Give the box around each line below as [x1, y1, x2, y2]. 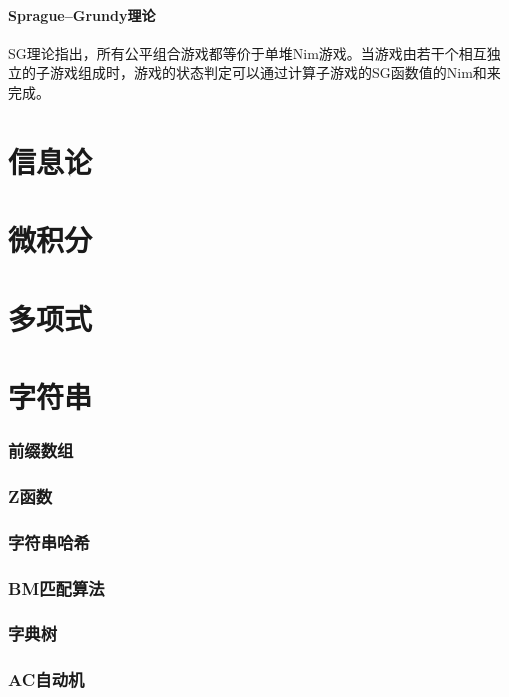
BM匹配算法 [8, 575, 105, 600]
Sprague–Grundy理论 [8, 4, 156, 25]
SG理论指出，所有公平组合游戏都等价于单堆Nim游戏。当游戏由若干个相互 [8, 42, 487, 63]
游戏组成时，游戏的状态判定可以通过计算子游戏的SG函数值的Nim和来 [49, 62, 501, 83]
